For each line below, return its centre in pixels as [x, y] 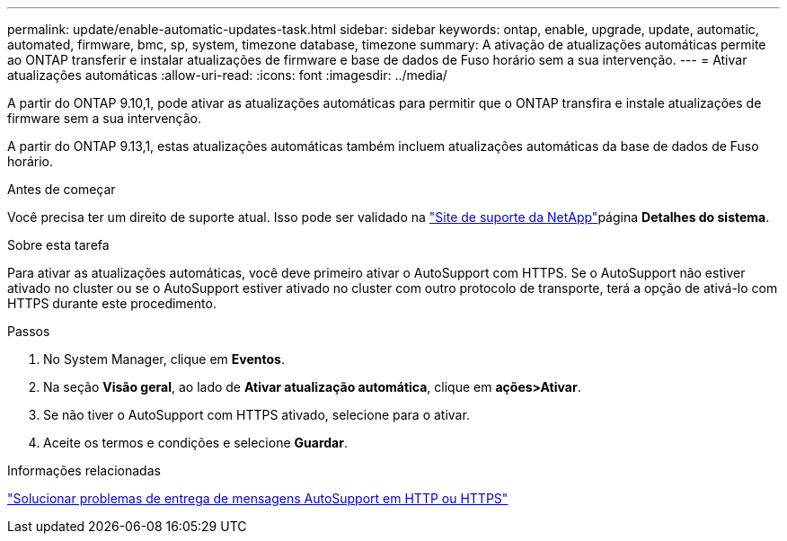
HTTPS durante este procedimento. [112, 303]
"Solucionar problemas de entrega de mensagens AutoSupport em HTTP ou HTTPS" [258, 498]
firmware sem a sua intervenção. [105, 118]
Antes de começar [62, 189]
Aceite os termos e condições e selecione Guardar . [195, 443]
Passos [29, 331]
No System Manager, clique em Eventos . [164, 359]
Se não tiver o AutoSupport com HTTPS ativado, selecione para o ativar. [256, 415]
